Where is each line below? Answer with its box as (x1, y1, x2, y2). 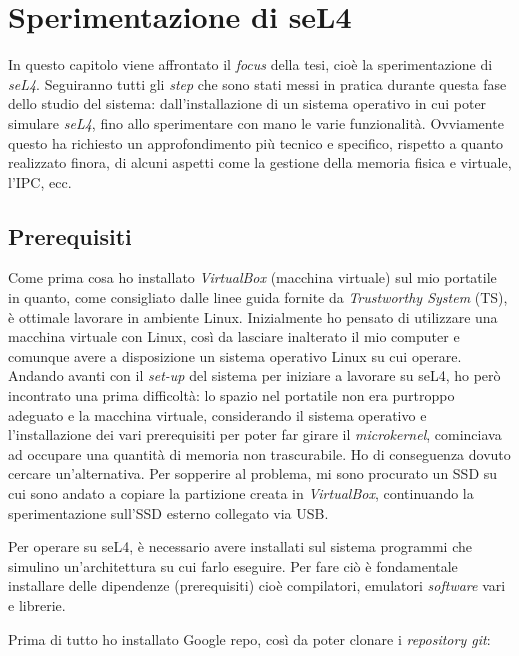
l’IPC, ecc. (8, 171, 72, 192)
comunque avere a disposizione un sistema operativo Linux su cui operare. (8, 345, 462, 366)
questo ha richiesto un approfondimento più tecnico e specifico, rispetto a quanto (8, 132, 504, 153)
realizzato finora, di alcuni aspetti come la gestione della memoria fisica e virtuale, (8, 152, 512, 173)
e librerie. (8, 594, 66, 615)
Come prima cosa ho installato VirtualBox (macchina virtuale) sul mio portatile (8, 267, 497, 288)
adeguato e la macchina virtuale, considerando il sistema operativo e (8, 404, 427, 425)
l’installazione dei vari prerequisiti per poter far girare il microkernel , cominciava (8, 424, 502, 445)
